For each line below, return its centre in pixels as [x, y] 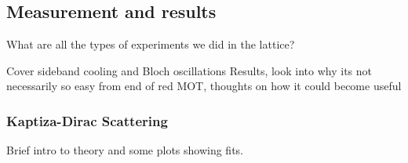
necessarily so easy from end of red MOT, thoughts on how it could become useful [204, 86]
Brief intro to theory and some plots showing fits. [125, 150]
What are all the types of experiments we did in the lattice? [151, 44]
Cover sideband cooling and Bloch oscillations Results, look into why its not [189, 70]
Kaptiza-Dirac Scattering [87, 120]
